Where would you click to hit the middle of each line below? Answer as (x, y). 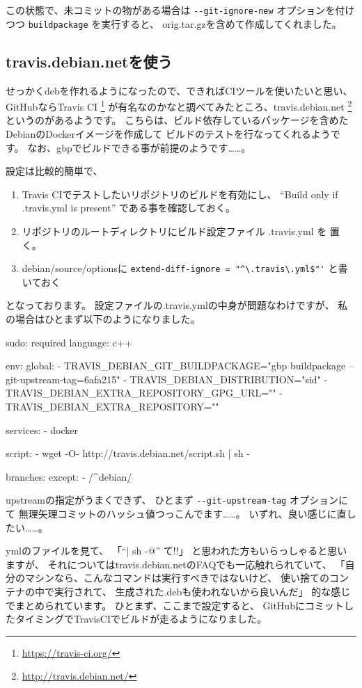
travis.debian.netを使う (89, 61)
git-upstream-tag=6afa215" (63, 379)
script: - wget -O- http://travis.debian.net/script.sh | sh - (128, 453)
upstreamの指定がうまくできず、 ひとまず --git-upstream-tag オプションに (177, 500)
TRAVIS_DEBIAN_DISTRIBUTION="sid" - (229, 379)
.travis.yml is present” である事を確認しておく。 (128, 208)
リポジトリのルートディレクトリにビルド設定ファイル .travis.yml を (174, 231)
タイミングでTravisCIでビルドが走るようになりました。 (141, 619)
